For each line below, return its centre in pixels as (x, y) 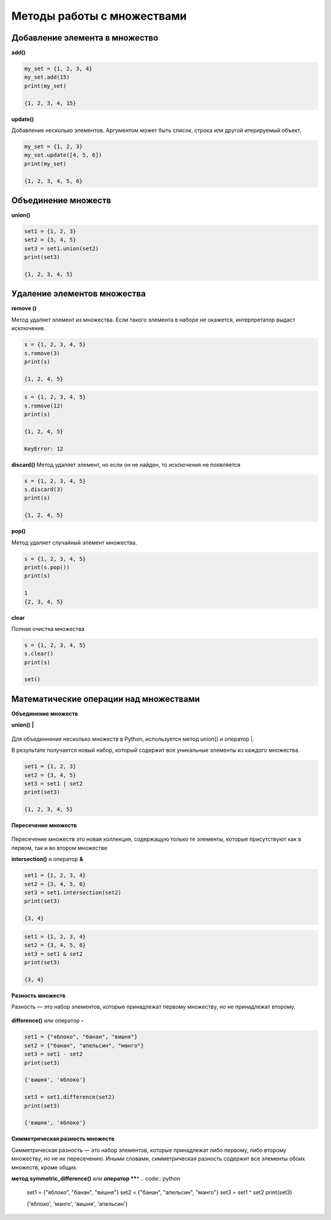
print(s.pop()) (47, 567)
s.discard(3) (44, 490)
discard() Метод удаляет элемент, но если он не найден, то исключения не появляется (126, 465)
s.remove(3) (42, 353)
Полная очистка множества (48, 628)
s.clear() (39, 654)
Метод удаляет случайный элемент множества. (74, 542)
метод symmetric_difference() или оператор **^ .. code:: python (96, 1178)
